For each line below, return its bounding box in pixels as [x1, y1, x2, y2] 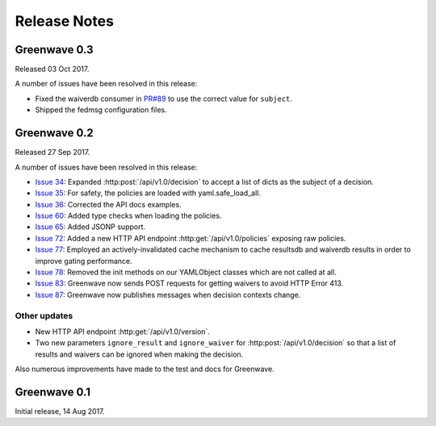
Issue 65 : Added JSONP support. [35, 222, 145, 232]
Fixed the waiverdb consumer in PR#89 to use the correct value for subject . [35, 94, 292, 103]
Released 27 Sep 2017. [15, 148, 90, 157]
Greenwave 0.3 [15, 43, 94, 56]
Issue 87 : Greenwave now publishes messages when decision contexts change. [35, 290, 301, 299]
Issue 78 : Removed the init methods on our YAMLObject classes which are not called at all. [35, 267, 337, 278]
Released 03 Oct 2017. [15, 65, 90, 74]
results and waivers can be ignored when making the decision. [35, 349, 244, 359]
